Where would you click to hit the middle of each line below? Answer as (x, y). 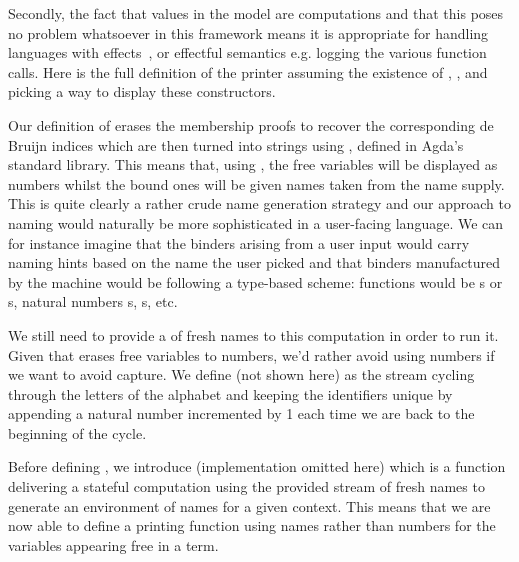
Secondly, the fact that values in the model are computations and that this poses (256, 13)
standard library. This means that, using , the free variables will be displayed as (253, 164)
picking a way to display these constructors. (142, 91)
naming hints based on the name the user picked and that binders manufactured (254, 262)
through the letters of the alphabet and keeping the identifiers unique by (230, 393)
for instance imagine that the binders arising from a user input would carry (239, 242)
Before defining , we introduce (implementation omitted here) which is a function (257, 466)
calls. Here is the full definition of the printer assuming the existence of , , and (248, 71)
